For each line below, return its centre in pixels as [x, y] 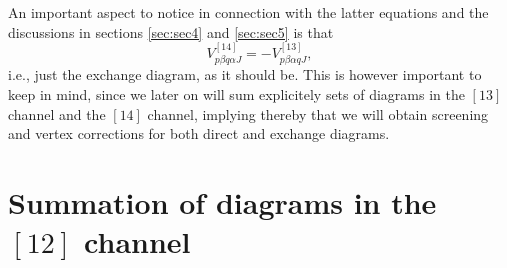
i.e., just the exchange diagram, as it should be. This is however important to [245, 74]
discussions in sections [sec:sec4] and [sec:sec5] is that [171, 31]
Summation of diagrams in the [222, 201]
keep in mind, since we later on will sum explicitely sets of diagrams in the [236, 94]
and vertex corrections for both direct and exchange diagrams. [199, 133]
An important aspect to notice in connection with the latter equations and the [248, 12]
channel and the [57, 113]
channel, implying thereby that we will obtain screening [318, 113]
